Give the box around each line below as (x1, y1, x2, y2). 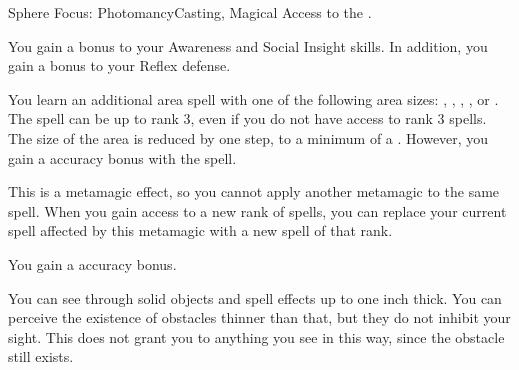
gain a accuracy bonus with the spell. (8, 147, 237, 168)
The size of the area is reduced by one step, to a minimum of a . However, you (8, 127, 489, 148)
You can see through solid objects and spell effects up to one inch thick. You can (8, 287, 502, 308)
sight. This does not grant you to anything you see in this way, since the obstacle (8, 326, 505, 347)
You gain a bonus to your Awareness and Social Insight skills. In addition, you (8, 35, 488, 56)
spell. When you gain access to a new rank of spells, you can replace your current (8, 200, 507, 221)
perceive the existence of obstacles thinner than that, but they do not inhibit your (8, 307, 511, 328)
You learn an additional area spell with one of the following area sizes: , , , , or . (8, 88, 499, 109)
